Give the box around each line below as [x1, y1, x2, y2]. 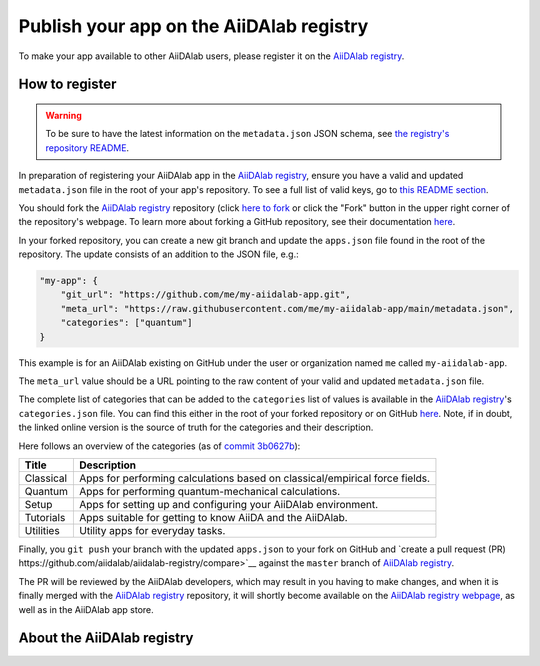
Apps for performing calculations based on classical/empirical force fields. [79, 471, 430, 485]
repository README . [45, 141, 130, 154]
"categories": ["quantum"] [60, 317, 194, 329]
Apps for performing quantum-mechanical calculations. [79, 484, 341, 498]
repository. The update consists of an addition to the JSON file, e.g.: [18, 248, 299, 260]
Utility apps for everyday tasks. [79, 523, 226, 537]
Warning [45, 109, 82, 121]
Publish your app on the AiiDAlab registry [18, 15, 369, 37]
